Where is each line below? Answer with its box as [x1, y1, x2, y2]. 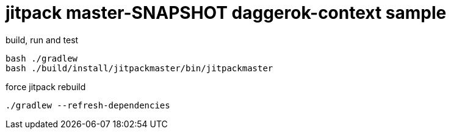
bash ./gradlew [5, 53, 78, 63]
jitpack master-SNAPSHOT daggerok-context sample [5, 2, 447, 23]
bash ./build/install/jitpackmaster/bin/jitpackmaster [5, 63, 273, 73]
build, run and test [5, 34, 79, 45]
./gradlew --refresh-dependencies [5, 100, 170, 110]
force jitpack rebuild [5, 81, 86, 92]
